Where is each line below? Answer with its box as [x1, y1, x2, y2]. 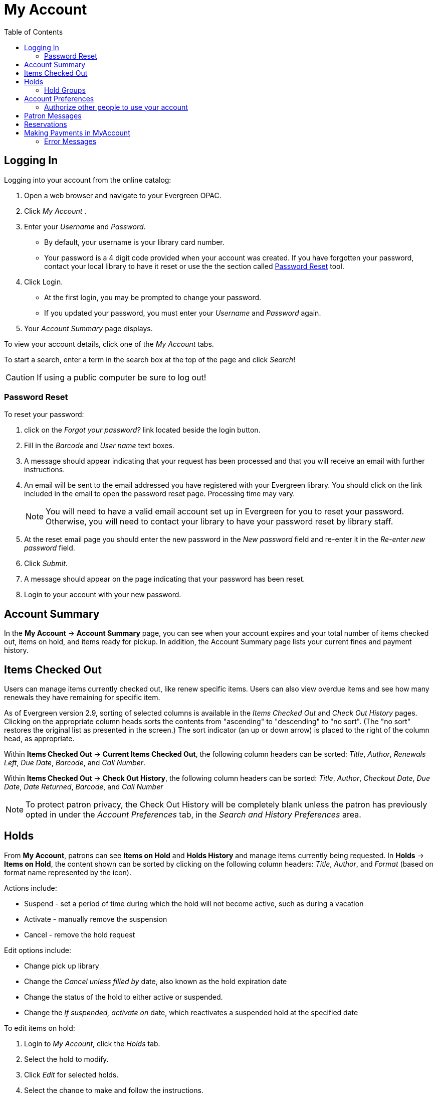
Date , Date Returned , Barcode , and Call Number [4, 782, 163, 791]
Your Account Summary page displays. [24, 324, 153, 333]
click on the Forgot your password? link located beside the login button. [24, 426, 261, 435]
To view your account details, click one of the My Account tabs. [4, 339, 214, 348]
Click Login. [24, 277, 63, 286]
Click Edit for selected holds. [24, 1070, 119, 1079]
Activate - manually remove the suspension [24, 914, 167, 923]
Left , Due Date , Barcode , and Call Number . [4, 758, 145, 767]
